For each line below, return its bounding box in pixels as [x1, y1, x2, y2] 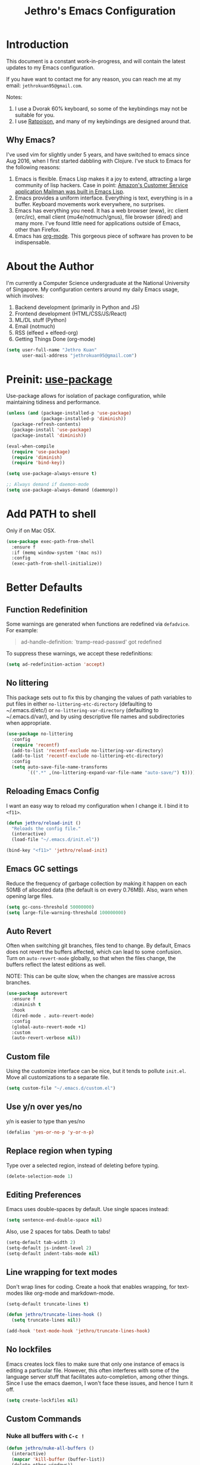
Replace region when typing [6, 1146, 112, 1156]
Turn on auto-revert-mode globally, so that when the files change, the [6, 955, 176, 962]
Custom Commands [6, 1414, 82, 1424]
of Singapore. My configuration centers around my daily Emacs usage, [6, 286, 180, 293]
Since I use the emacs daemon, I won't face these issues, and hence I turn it [6, 1379, 193, 1387]
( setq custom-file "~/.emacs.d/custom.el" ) [6, 1086, 116, 1092]
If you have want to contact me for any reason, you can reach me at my [6, 75, 182, 82]
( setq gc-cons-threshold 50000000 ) [6, 904, 95, 910]
